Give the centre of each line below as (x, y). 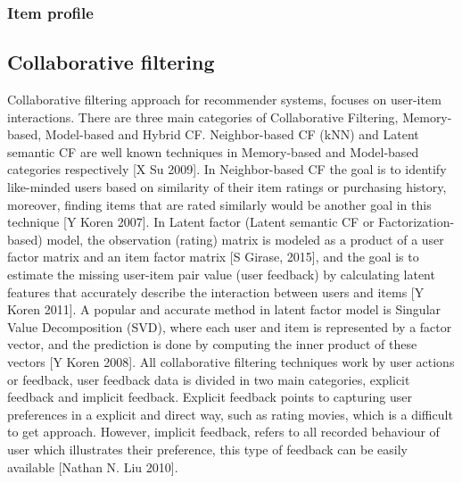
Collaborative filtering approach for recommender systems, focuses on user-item (224, 100)
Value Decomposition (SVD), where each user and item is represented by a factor (230, 326)
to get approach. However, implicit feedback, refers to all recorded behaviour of (223, 432)
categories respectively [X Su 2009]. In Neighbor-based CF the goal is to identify (227, 169)
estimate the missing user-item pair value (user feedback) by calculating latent (221, 274)
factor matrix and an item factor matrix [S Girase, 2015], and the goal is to (213, 257)
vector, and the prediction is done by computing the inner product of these (212, 344)
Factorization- (417, 222)
